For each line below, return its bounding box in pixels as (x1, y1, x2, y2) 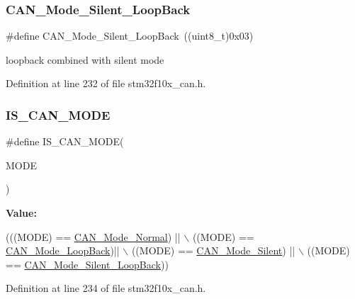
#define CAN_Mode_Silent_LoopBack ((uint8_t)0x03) (6, 28, 254, 43)
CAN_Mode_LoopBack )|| (6, 243, 120, 258)
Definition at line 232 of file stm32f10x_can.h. (6, 76, 206, 91)
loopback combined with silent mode (6, 52, 164, 67)
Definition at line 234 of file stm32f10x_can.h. (6, 281, 206, 295)
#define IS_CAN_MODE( (6, 134, 124, 149)
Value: (6, 205, 37, 220)
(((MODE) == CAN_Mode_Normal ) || (6, 229, 181, 244)
